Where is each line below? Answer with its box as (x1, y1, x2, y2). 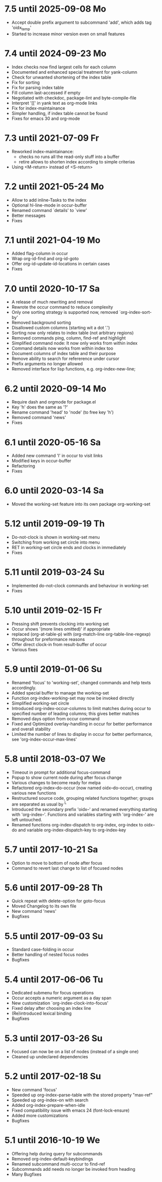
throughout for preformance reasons (11, 636, 85, 642)
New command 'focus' (11, 1087, 57, 1093)
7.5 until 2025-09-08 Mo (4, 3, 106, 15)
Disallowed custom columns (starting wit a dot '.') (11, 325, 110, 331)
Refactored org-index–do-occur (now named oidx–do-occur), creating (11, 785, 152, 791)
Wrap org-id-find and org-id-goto (11, 256, 79, 261)
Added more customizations (11, 1113, 68, 1118)
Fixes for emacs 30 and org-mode (11, 115, 81, 121)
